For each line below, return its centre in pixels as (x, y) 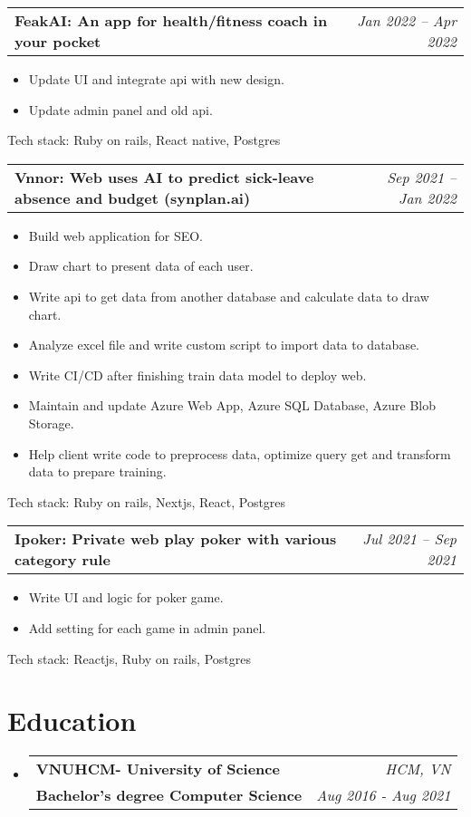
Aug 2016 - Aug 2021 (384, 795)
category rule (62, 560)
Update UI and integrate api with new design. (156, 79)
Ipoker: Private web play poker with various (176, 539)
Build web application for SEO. (115, 235)
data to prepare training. (97, 471)
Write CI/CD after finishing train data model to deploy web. (197, 375)
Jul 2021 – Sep (409, 539)
